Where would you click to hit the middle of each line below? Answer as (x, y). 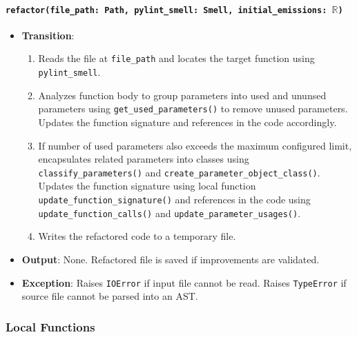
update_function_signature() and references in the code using (174, 200)
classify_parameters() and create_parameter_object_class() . (179, 172)
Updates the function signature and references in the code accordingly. (187, 122)
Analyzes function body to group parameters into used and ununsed (182, 95)
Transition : (48, 35)
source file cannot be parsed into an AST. (110, 296)
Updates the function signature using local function (147, 186)
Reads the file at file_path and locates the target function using (176, 58)
